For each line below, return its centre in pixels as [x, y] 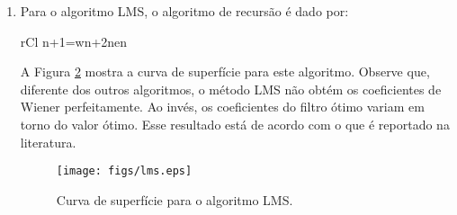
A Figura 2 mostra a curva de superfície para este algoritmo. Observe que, [225, 72]
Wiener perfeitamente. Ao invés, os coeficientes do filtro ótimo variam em [222, 107]
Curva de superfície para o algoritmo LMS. [175, 199]
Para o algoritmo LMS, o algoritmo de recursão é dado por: [184, 11]
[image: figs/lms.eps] [124, 171]
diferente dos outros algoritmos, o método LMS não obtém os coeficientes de [231, 89]
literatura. [48, 142]
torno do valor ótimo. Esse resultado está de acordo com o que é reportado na [235, 124]
